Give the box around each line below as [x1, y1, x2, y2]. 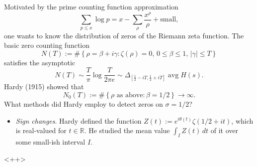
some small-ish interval [15, 136, 86, 147]
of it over [210, 125, 238, 136]
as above [116, 91, 143, 99]
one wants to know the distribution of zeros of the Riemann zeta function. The [4, 30, 244, 40]
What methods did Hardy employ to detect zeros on [4, 98, 163, 109]
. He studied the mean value [84, 125, 170, 136]
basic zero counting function [4, 40, 90, 50]
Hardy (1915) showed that [4, 81, 84, 92]
